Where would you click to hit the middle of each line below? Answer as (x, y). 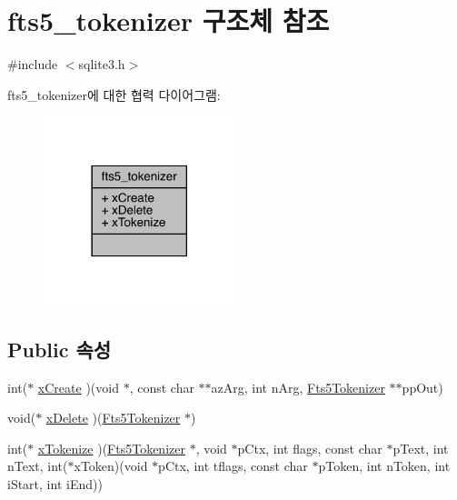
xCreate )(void (78, 387)
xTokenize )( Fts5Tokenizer (111, 448)
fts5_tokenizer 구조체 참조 (169, 20)
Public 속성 (60, 349)
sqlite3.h (102, 64)
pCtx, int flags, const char (310, 448)
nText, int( (38, 466)
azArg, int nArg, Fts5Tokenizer (298, 387)
